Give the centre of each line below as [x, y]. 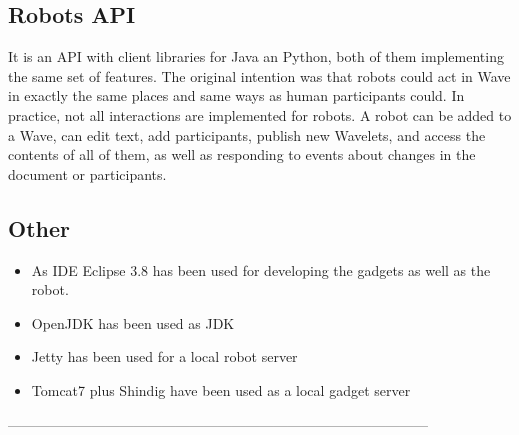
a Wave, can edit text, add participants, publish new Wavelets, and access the [247, 134]
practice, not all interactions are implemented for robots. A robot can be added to [260, 114]
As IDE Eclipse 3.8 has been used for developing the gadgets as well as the [261, 269]
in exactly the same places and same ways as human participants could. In [236, 95]
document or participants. [87, 173]
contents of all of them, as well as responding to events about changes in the [242, 154]
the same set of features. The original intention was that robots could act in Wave [259, 75]
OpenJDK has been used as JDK [133, 322]
